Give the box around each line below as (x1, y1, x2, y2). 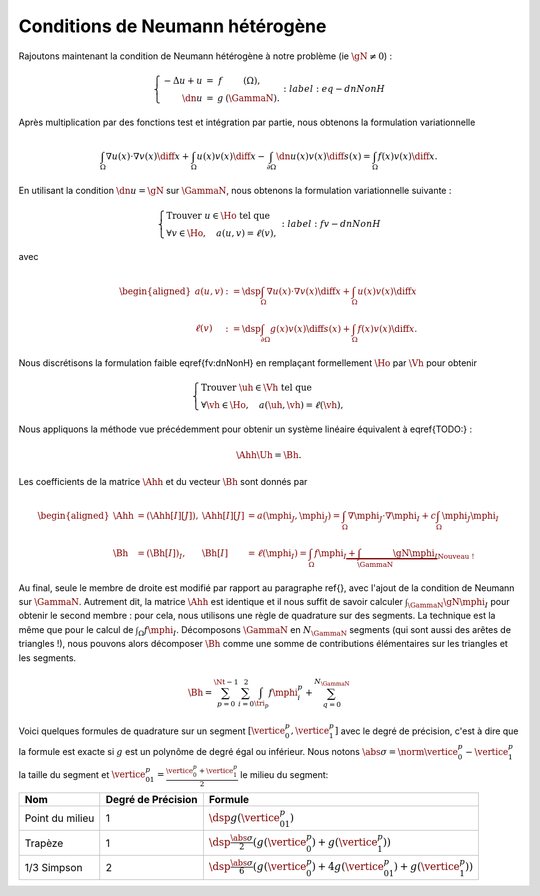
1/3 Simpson (24, 860, 83, 874)
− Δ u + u (163, 75, 203, 86)
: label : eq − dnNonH (283, 83, 385, 94)
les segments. (18, 651, 77, 664)
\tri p (253, 698, 269, 709)
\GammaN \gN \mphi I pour (407, 596, 510, 610)
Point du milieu (24, 811, 95, 825)
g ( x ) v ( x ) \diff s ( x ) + (270, 323, 351, 334)
